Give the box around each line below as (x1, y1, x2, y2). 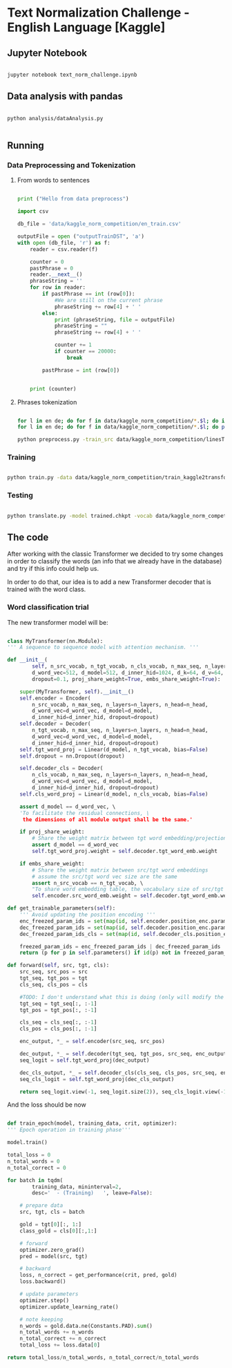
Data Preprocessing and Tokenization (7, 160, 136, 170)
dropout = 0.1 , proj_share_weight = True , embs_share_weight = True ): (32, 675, 221, 682)
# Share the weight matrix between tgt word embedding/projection (32, 835, 227, 842)
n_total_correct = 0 (7, 1164, 67, 1171)
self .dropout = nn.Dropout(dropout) (19, 752, 126, 760)
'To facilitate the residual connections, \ (19, 809, 150, 816)
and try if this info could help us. (7, 565, 99, 573)
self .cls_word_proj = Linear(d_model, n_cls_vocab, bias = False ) (19, 790, 209, 798)
